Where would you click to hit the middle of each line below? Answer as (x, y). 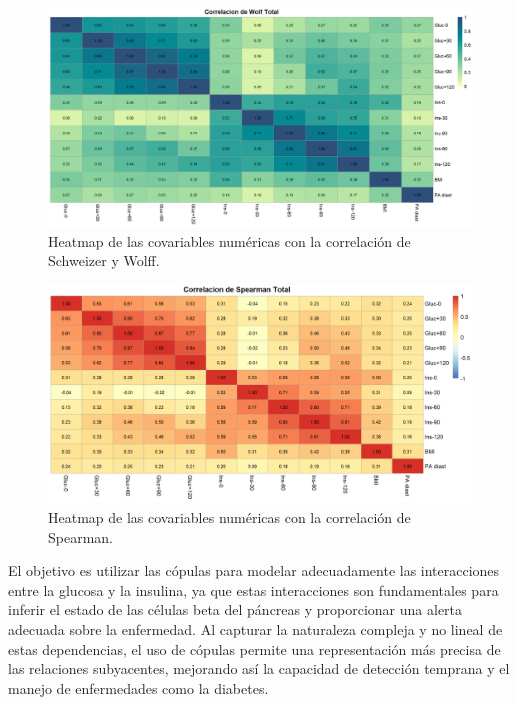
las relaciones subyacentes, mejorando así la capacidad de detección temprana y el (259, 668)
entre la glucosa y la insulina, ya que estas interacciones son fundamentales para (253, 589)
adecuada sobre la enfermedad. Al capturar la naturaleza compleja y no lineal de (255, 629)
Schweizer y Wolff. (104, 260)
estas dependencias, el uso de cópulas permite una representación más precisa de (254, 648)
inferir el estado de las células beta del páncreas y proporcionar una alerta (235, 609)
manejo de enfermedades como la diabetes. (138, 687)
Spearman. (81, 536)
